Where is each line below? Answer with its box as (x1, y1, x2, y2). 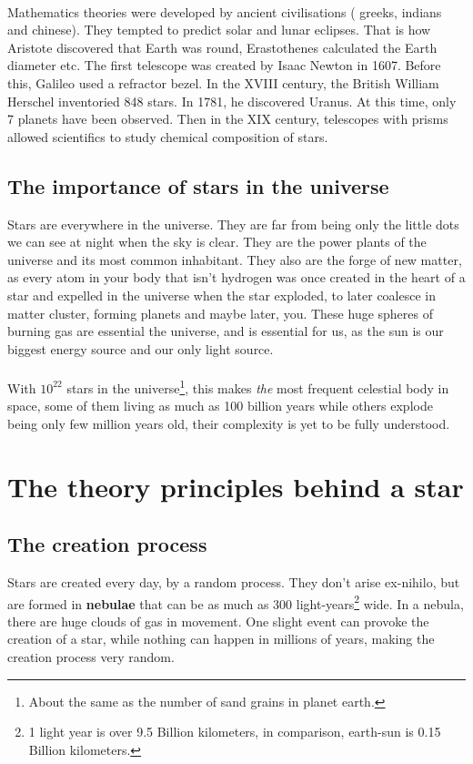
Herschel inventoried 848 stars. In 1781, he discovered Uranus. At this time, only (7, 91, 457, 110)
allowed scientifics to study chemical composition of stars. (7, 127, 328, 146)
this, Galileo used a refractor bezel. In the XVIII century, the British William (7, 73, 439, 92)
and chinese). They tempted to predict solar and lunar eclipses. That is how (7, 20, 431, 39)
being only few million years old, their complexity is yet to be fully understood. (7, 413, 450, 433)
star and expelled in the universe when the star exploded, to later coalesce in (7, 285, 437, 304)
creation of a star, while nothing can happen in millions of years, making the (7, 629, 435, 648)
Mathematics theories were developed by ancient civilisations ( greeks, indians (7, 2, 442, 21)
